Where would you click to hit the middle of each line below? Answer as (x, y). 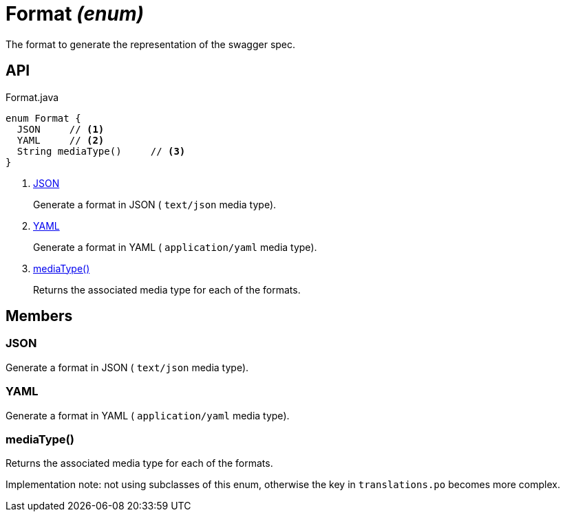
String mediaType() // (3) (101, 151)
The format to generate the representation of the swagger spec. (151, 44)
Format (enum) (75, 14)
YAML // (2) (61, 140)
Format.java (32, 97)
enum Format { (43, 118)
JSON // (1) (61, 129)
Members (39, 316)
